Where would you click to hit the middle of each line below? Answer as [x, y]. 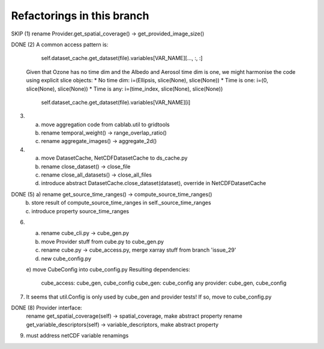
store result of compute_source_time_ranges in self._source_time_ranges [121, 203]
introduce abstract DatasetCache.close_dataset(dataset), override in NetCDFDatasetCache [154, 183]
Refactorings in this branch [80, 16]
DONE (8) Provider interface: [46, 308]
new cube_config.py [66, 258]
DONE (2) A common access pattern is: [60, 44]
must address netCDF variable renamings [77, 336]
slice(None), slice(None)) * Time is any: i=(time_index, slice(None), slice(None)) [124, 89]
